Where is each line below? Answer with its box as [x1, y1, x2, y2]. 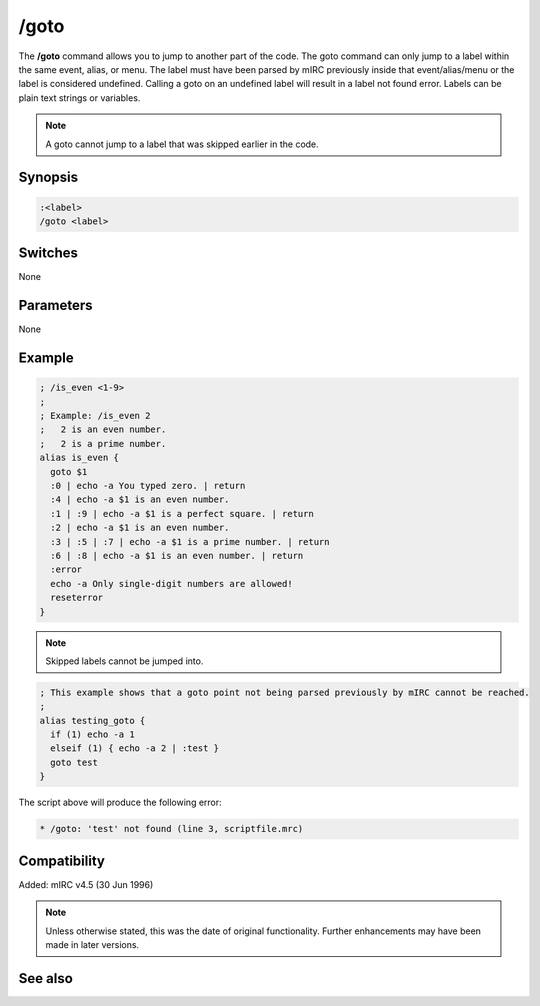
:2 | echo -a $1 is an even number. [50, 522, 230, 534]
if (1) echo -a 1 [50, 729, 135, 740]
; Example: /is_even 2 [39, 410, 151, 422]
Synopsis [18, 169, 79, 186]
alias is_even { [39, 452, 120, 464]
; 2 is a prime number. [39, 438, 167, 449]
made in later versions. [45, 938, 140, 950]
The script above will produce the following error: [18, 796, 222, 809]
